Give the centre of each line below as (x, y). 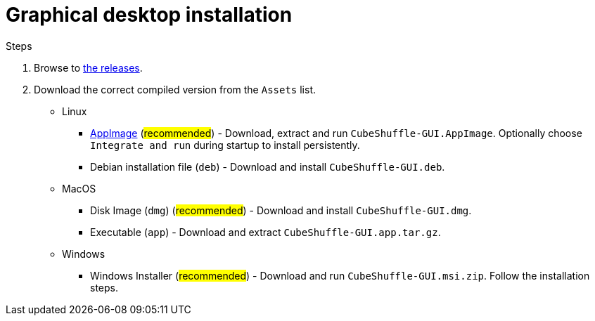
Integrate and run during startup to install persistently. (225, 145)
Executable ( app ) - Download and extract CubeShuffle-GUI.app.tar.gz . (265, 232)
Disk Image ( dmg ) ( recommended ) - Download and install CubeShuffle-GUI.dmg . (281, 210)
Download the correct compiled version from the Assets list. (175, 89)
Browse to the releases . (88, 67)
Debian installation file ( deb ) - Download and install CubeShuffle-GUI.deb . (268, 166)
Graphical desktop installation (149, 15)
